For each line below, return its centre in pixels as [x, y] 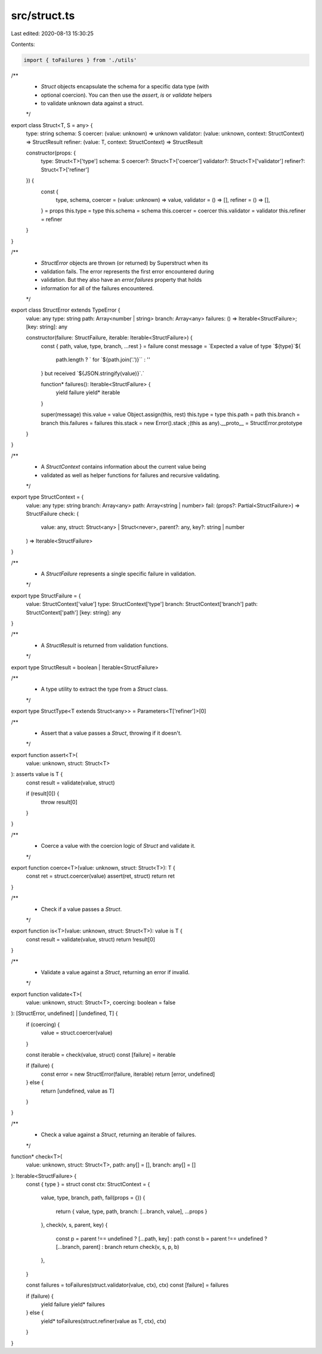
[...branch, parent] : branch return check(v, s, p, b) [117, 1247]
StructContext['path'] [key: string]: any [74, 613]
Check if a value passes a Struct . [81, 909]
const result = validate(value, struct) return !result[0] [90, 939]
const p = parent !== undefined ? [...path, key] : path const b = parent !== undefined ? [162, 1238]
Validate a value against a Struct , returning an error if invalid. [115, 972]
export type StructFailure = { [46, 596]
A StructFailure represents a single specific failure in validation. [118, 574]
